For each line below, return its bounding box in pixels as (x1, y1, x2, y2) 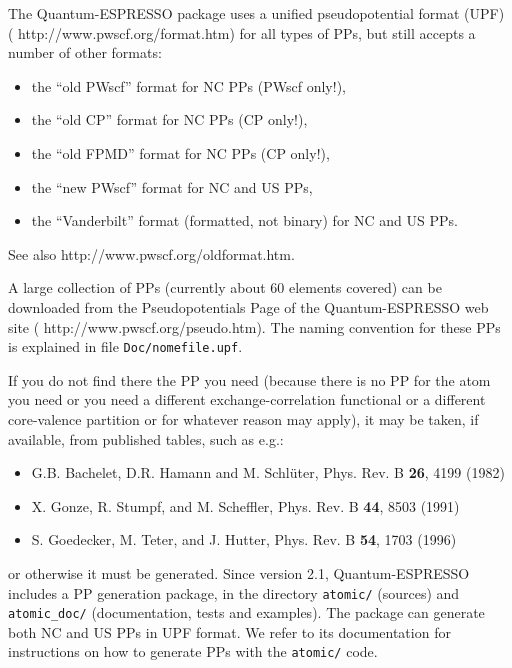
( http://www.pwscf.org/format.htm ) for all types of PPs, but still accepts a (8, 22, 476, 43)
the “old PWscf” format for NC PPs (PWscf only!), (31, 75, 346, 96)
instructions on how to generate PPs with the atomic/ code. (8, 641, 378, 662)
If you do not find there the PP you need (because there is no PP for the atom (8, 369, 491, 390)
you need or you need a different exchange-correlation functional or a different (8, 389, 486, 410)
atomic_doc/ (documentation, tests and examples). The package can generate (8, 602, 485, 623)
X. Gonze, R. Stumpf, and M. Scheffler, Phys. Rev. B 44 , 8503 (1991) (31, 495, 460, 516)
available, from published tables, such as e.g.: (8, 428, 284, 449)
